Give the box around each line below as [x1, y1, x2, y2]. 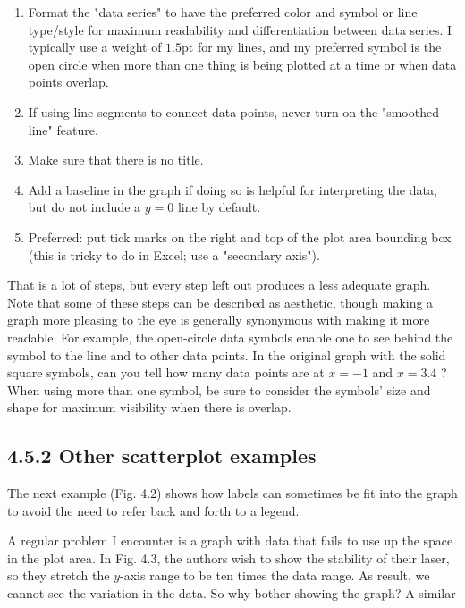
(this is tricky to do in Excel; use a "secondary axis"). [28, 245, 320, 264]
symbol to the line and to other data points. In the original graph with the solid [7, 345, 446, 364]
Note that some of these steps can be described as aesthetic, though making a [7, 292, 434, 311]
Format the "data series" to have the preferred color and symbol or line [28, 3, 418, 21]
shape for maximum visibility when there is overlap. [7, 398, 292, 417]
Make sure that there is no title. [28, 150, 204, 169]
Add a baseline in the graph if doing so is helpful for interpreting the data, [28, 180, 437, 198]
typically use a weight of [28, 38, 162, 56]
